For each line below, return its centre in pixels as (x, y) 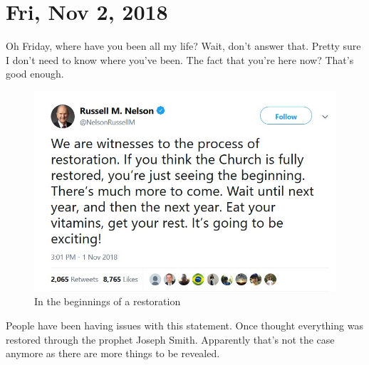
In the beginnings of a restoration (108, 301)
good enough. (35, 74)
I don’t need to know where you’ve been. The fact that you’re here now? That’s (180, 59)
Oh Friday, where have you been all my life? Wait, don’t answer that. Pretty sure (183, 46)
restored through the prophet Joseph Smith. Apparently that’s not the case (170, 339)
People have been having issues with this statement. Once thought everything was (184, 326)
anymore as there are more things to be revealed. (113, 353)
